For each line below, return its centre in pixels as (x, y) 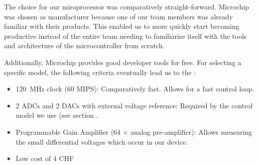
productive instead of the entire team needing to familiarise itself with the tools (126, 36)
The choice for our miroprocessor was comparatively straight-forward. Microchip (127, 6)
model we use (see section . (57, 115)
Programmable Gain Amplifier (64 (68, 131)
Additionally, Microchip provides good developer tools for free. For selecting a (123, 62)
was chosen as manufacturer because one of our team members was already (119, 16)
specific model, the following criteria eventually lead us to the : (100, 72)
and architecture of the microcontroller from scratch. (84, 45)
